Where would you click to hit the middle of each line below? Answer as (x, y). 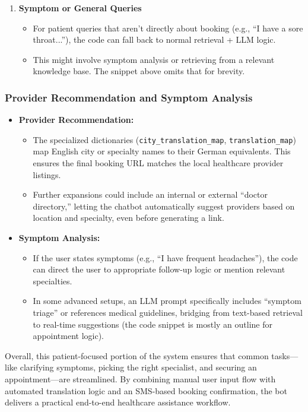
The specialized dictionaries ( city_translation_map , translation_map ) (164, 139)
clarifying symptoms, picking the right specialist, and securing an (138, 367)
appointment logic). (68, 336)
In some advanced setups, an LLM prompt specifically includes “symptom (167, 301)
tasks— (285, 355)
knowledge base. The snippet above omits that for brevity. (139, 71)
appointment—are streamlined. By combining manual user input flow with (140, 378)
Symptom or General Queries (80, 8)
